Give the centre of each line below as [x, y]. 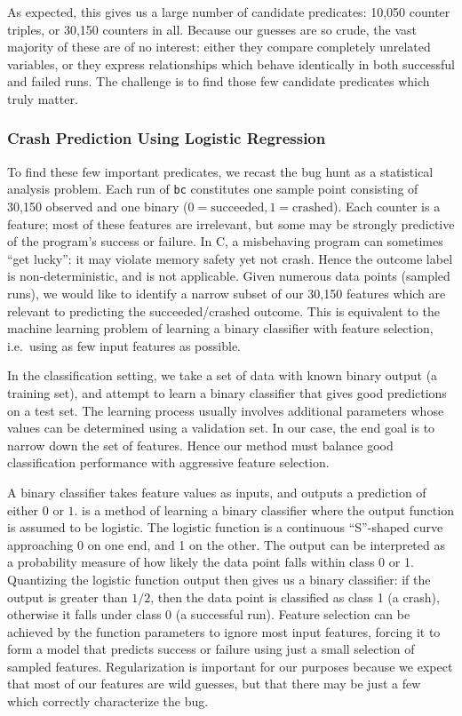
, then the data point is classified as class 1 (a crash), [295, 597]
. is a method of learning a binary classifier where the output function [264, 509]
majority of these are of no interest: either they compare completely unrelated [219, 47]
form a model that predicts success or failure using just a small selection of [211, 649]
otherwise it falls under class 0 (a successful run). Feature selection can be [209, 614]
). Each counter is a [387, 207]
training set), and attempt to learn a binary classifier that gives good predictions [227, 392]
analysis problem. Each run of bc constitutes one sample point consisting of [213, 189]
